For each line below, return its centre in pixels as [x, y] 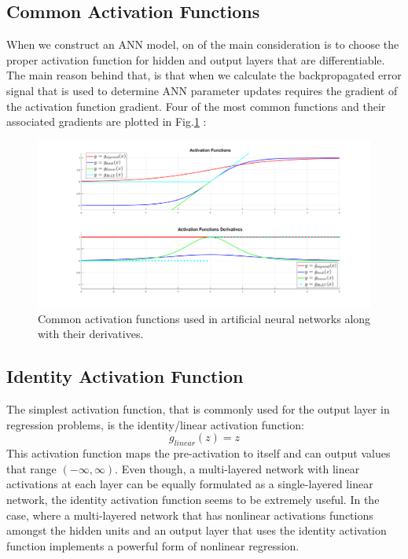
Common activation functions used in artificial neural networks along [204, 318]
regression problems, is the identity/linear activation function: [155, 424]
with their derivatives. [91, 334]
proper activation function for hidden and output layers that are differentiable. [196, 59]
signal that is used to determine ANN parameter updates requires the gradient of [202, 90]
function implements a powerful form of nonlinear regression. [153, 545]
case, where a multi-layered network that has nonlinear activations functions [190, 515]
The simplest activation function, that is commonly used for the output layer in [198, 409]
